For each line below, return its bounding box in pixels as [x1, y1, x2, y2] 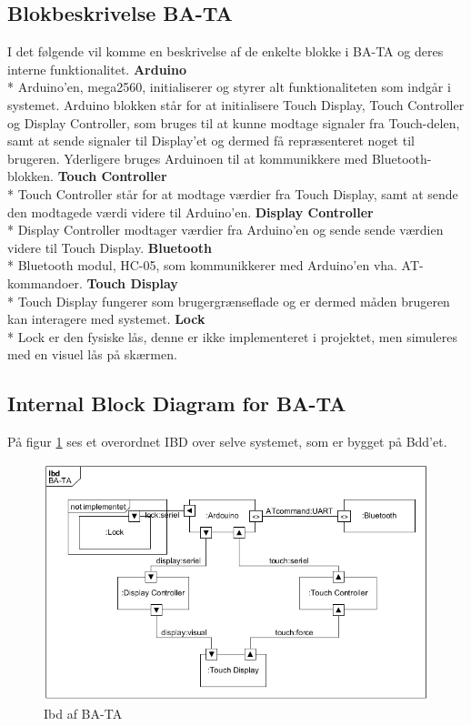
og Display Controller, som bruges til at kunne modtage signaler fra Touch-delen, [7, 113, 460, 132]
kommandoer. [7, 273, 83, 292]
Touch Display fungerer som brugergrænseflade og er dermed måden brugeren [17, 291, 450, 310]
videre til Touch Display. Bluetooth [7, 237, 212, 257]
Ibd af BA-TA [44, 704, 123, 723]
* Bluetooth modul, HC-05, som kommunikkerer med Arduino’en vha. [7, 256, 397, 275]
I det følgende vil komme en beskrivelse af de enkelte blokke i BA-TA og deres [7, 42, 444, 61]
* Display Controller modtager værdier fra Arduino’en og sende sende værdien [7, 220, 444, 239]
